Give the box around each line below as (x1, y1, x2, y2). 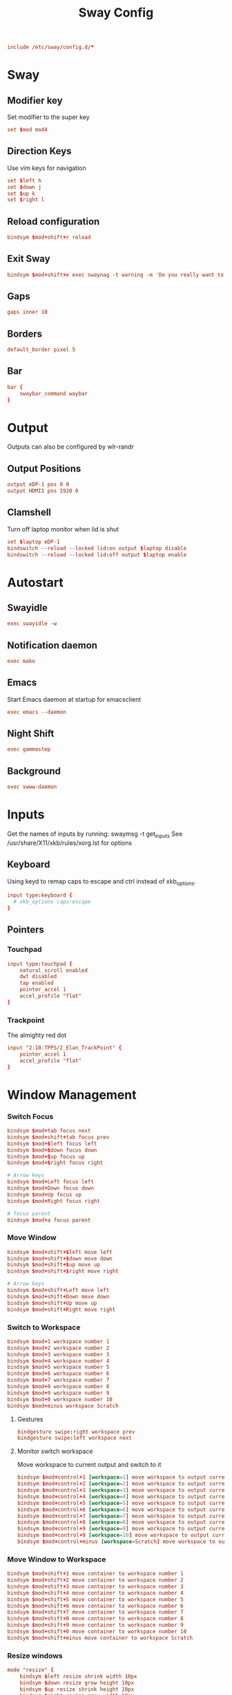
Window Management (7, 1087, 137, 1103)
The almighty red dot (7, 1031, 67, 1040)
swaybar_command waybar (19, 390, 88, 397)
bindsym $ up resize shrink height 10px (19, 1685, 135, 1693)
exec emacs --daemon (7, 709, 67, 715)
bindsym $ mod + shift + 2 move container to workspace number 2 (7, 1577, 184, 1584)
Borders (7, 328, 43, 339)
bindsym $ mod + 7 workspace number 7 (7, 1377, 110, 1384)
